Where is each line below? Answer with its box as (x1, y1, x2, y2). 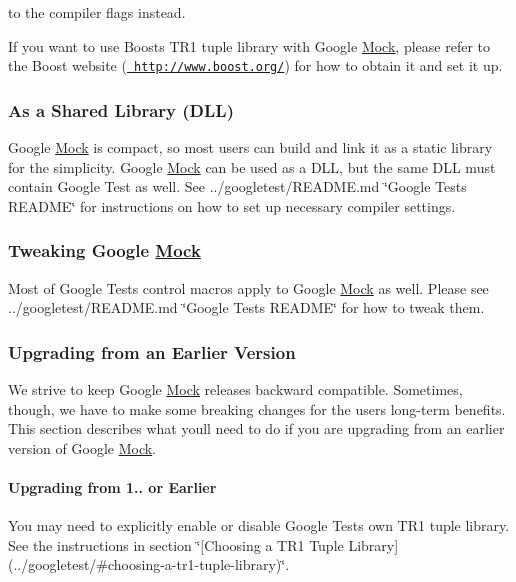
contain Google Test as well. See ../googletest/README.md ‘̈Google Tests (8, 176, 467, 197)
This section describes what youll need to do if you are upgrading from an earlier (8, 418, 505, 439)
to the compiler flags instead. (8, 2, 186, 22)
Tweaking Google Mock (8, 238, 201, 263)
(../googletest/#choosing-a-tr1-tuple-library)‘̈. (8, 554, 290, 575)
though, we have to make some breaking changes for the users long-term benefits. (8, 398, 506, 419)
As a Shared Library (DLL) (8, 97, 235, 122)
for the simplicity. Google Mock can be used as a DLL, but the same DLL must (8, 156, 496, 177)
